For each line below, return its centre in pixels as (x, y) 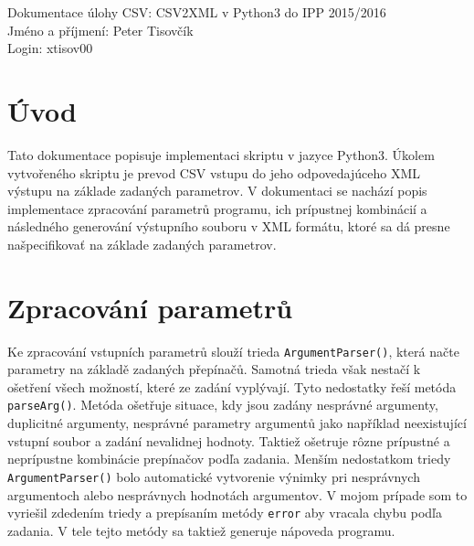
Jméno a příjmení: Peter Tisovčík (100, 30)
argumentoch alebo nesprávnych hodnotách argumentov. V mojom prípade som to (237, 494)
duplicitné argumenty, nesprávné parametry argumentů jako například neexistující (237, 423)
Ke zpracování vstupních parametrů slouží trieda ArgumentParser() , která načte (233, 351)
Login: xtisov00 (50, 48)
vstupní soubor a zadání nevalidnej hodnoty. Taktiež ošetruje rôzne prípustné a (229, 440)
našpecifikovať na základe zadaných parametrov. (142, 244)
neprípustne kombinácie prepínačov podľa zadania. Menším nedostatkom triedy (229, 459)
